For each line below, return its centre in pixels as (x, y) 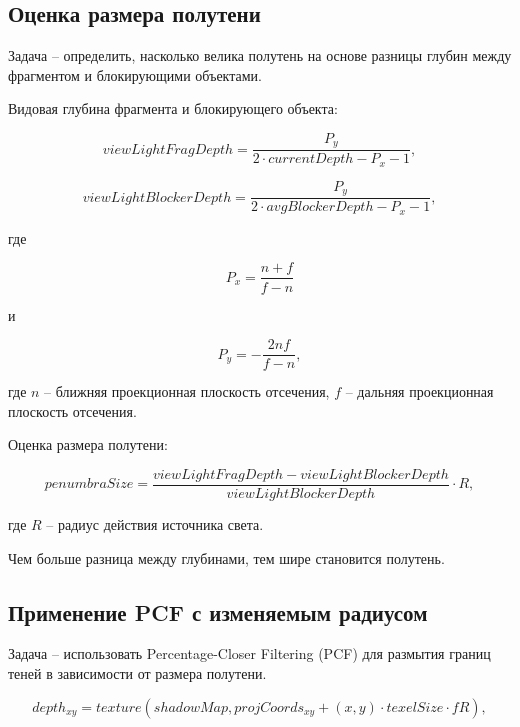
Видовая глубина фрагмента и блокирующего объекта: (173, 108)
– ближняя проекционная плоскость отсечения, (187, 391)
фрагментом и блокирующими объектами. (135, 74)
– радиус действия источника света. (155, 524)
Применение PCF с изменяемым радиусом (218, 611)
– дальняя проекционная (419, 391)
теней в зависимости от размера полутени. (137, 673)
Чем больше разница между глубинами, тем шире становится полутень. (226, 557)
